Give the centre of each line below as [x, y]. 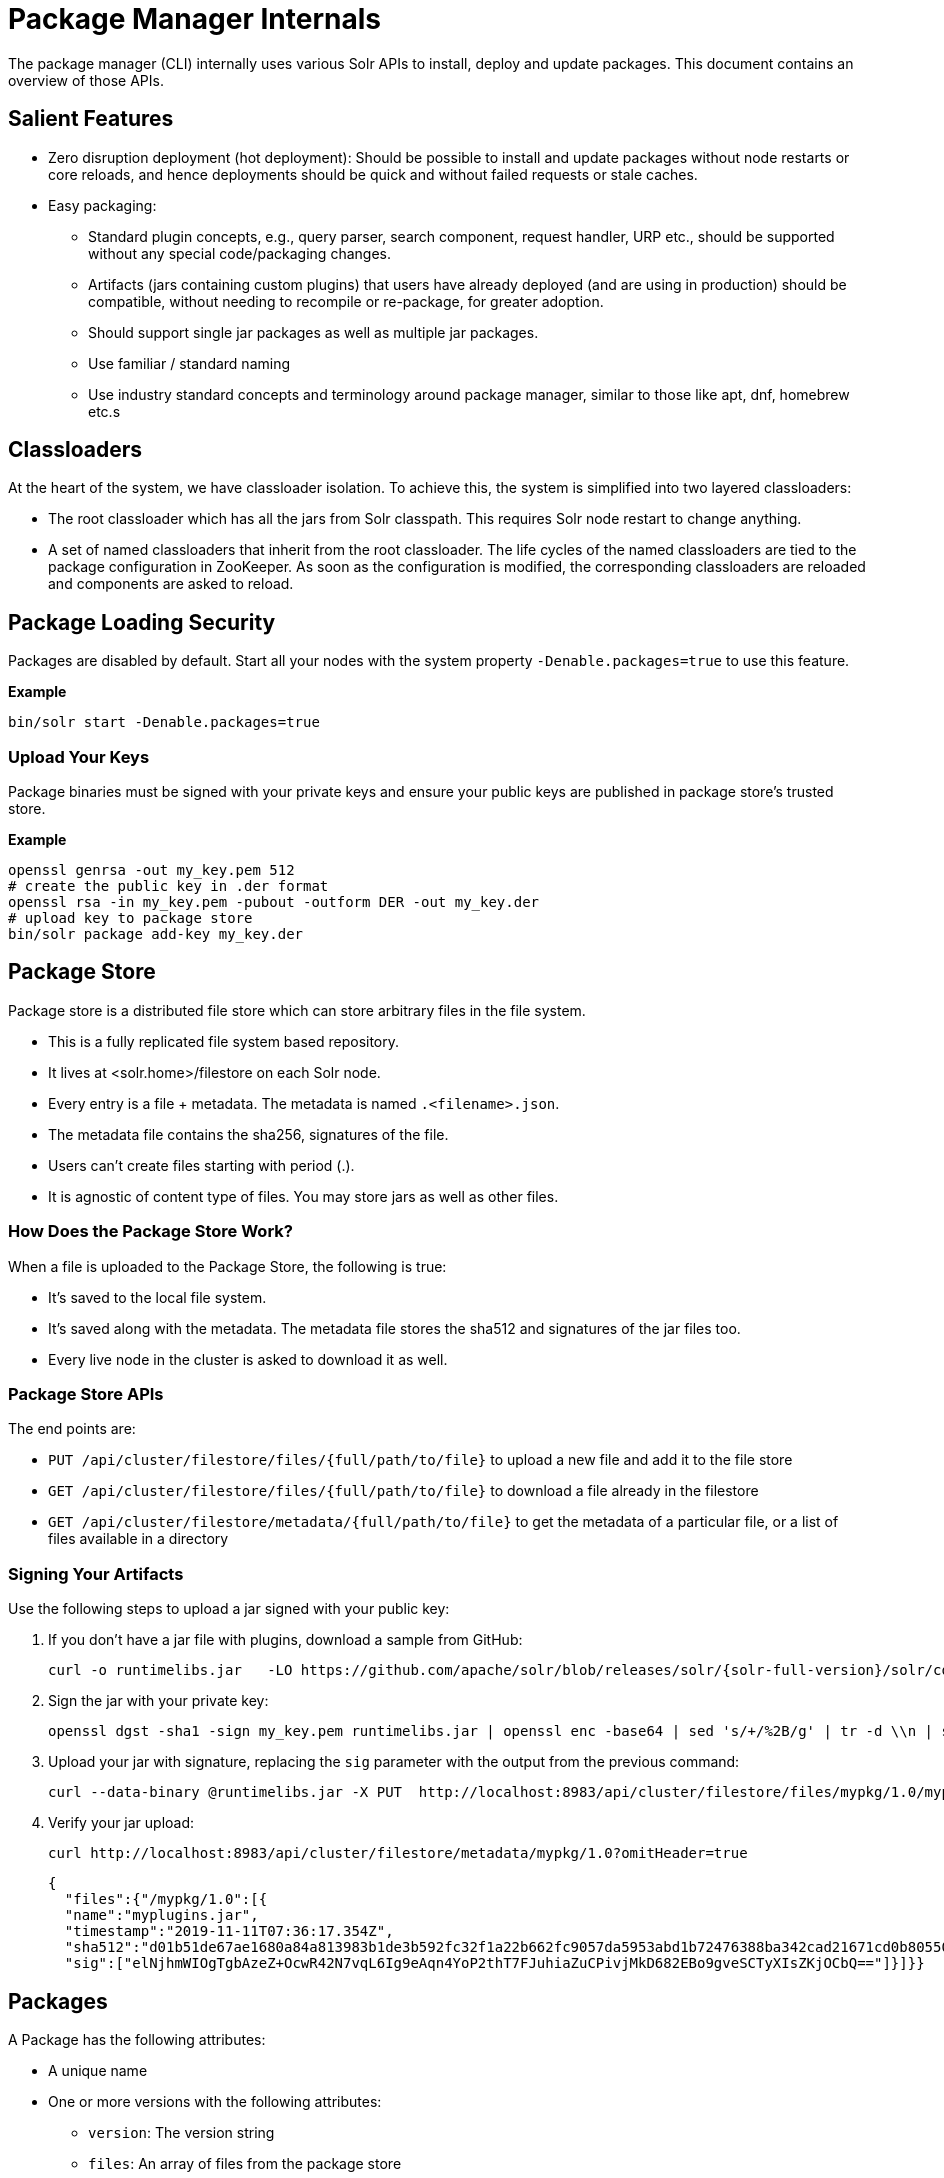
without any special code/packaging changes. [239, 253]
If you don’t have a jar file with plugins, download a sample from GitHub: [285, 1640]
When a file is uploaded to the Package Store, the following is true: [227, 1266]
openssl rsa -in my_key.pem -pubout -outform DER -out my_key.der [274, 902]
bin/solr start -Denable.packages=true [164, 722]
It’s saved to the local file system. [157, 1297]
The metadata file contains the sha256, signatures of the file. [248, 1134]
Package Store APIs [86, 1394]
